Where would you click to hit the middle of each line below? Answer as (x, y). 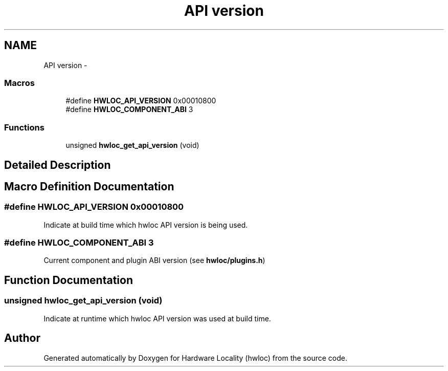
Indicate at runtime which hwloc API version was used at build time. (157, 318)
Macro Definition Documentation (89, 186)
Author (22, 338)
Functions (24, 127)
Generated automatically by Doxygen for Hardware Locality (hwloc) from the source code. (195, 358)
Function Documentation (69, 280)
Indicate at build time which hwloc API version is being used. (146, 225)
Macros (19, 83)
